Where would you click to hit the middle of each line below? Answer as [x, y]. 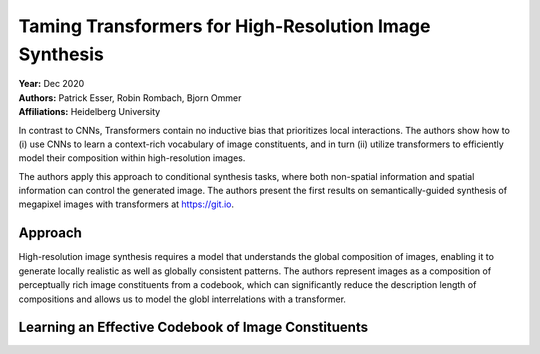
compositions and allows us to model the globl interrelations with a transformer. [182, 299]
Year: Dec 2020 [51, 84]
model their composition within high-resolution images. [132, 158]
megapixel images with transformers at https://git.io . [126, 204]
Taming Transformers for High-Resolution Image [224, 26]
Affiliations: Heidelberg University [89, 112]
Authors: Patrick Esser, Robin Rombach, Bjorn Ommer [130, 97]
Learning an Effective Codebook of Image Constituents [193, 327]
